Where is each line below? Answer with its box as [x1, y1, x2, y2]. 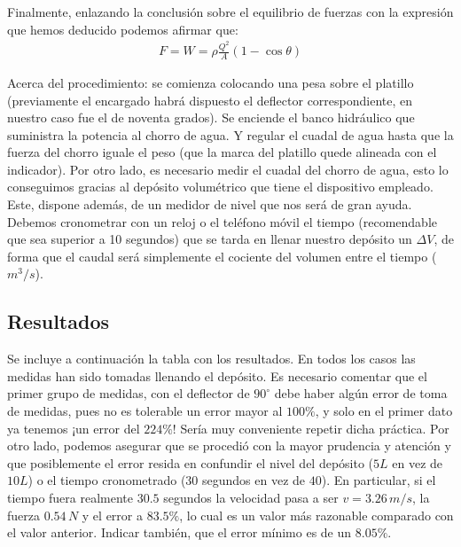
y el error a [82, 505, 143, 524]
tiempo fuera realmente [7, 488, 134, 506]
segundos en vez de [202, 471, 306, 489]
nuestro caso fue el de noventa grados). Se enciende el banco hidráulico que [7, 108, 415, 127]
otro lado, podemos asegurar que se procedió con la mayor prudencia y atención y [7, 436, 451, 455]
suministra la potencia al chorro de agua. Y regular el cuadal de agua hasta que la [7, 125, 454, 144]
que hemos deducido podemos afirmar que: [7, 20, 238, 38]
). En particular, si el [321, 471, 436, 489]
